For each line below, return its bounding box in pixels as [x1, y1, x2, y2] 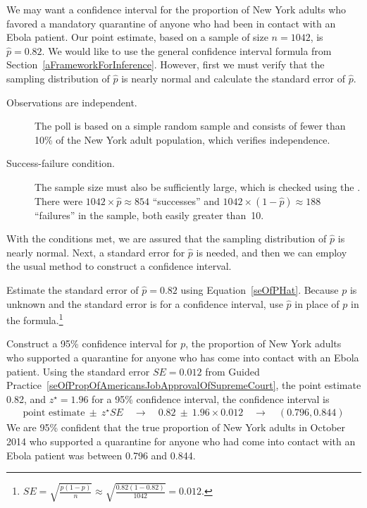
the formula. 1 [6, 311, 63, 327]
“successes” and [152, 193, 220, 208]
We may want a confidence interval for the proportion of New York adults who [6, 2, 347, 16]
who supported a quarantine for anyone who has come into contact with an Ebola [6, 349, 359, 364]
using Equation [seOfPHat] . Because [180, 282, 339, 297]
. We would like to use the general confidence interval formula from [42, 43, 332, 58]
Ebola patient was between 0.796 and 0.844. [6, 447, 196, 462]
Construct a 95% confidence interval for [6, 336, 178, 351]
